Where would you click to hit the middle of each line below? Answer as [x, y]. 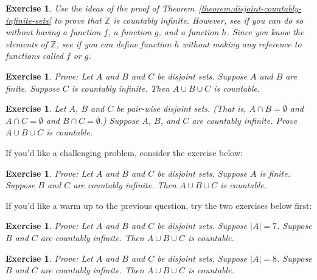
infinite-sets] [29, 20]
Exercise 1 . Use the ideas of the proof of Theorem [100, 8]
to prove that [78, 20]
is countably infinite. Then [120, 88]
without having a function [53, 32]
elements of [27, 43]
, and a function [189, 32]
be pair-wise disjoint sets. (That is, [181, 108]
